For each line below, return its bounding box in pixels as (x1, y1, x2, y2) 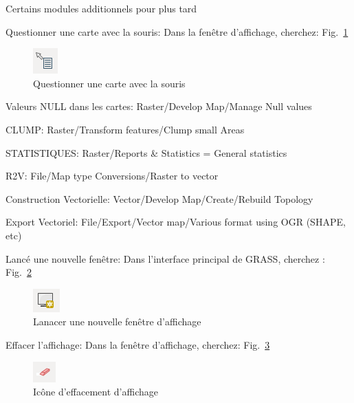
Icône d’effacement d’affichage (33, 384, 158, 399)
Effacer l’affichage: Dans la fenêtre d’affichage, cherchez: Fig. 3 (5, 337, 270, 351)
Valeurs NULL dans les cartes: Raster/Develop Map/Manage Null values (5, 99, 312, 113)
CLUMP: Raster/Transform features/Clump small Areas (5, 122, 245, 136)
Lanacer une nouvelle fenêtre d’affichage (33, 314, 201, 329)
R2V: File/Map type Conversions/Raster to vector (5, 168, 219, 183)
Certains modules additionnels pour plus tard (5, 1, 197, 15)
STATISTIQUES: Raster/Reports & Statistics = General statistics (5, 145, 287, 160)
